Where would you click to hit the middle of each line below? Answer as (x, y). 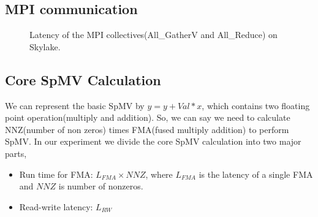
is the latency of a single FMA (256, 174)
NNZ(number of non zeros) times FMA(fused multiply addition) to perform (147, 129)
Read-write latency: (56, 206)
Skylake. (45, 46)
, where (159, 174)
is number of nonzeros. (101, 186)
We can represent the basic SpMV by (75, 105)
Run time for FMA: (56, 174)
